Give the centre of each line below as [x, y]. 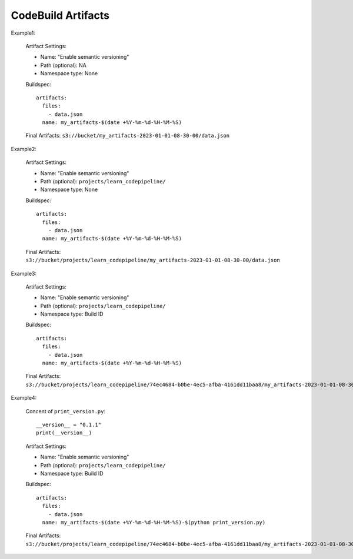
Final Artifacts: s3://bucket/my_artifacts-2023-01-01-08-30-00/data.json [128, 136]
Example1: [23, 33]
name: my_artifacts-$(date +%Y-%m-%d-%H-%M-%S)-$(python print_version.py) [154, 522]
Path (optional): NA [63, 65]
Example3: [24, 273]
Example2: [24, 149]
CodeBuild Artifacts [60, 15]
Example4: [24, 398]
